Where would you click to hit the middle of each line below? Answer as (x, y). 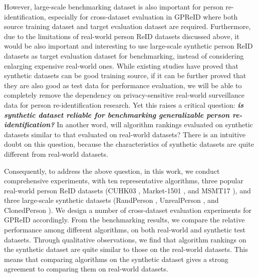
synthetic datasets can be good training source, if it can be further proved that (125, 75)
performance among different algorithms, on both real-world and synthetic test (125, 230)
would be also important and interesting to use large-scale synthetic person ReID (128, 46)
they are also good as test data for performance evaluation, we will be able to (123, 85)
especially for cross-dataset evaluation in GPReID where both (143, 16)
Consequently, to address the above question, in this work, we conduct (112, 171)
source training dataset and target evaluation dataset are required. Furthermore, (127, 26)
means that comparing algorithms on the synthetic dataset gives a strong (116, 259)
